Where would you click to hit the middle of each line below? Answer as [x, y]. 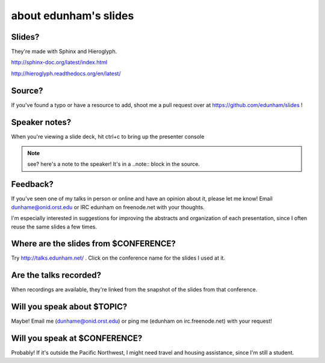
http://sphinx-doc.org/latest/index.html [59, 63]
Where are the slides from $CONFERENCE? [94, 244]
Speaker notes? [41, 122]
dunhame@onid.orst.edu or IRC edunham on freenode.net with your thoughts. [108, 207]
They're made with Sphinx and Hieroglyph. [64, 52]
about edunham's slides [73, 16]
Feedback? [32, 184]
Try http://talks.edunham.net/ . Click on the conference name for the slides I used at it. [118, 258]
